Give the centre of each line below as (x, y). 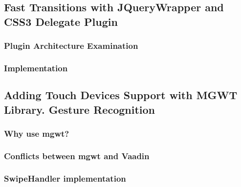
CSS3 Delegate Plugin (61, 21)
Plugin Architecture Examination (71, 46)
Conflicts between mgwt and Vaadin (77, 156)
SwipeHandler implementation (65, 178)
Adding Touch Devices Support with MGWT (121, 95)
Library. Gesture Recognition (79, 109)
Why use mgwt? (37, 133)
